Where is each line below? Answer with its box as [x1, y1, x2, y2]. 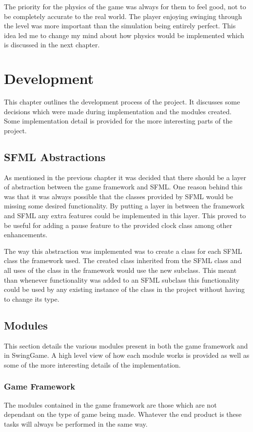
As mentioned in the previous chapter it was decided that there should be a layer [4, 172, 247, 182]
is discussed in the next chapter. [4, 40, 100, 50]
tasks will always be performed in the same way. [4, 418, 148, 429]
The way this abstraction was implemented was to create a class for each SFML [4, 246, 242, 256]
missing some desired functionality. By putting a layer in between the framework [4, 201, 245, 211]
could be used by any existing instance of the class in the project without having [4, 284, 245, 294]
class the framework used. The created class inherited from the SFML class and [4, 255, 242, 266]
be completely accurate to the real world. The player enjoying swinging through [4, 11, 242, 21]
